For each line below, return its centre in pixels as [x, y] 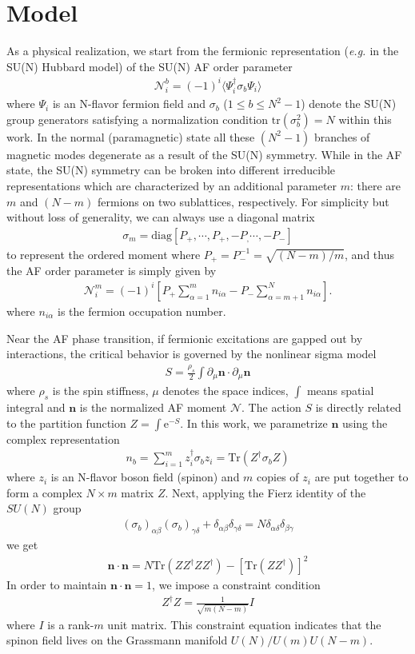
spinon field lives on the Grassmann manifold [117, 640]
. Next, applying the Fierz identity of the [265, 492]
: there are [376, 186]
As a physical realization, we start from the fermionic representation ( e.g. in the [203, 51]
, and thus [369, 254]
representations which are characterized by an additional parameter [172, 186]
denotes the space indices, [225, 391]
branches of [342, 136]
